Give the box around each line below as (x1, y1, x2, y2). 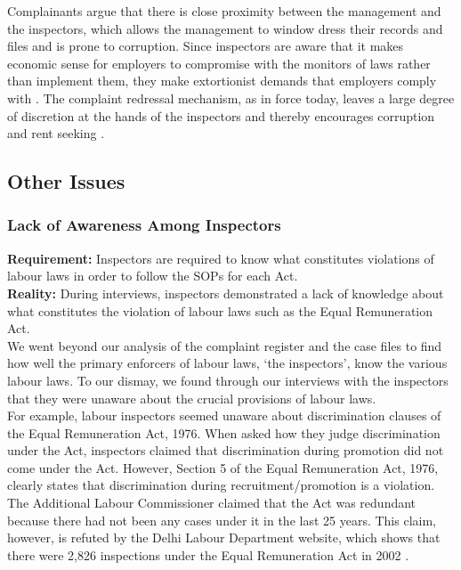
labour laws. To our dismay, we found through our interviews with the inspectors (7, 370, 449, 389)
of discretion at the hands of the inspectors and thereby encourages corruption (7, 106, 435, 125)
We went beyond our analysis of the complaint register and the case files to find (7, 336, 442, 354)
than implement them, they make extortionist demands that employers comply (7, 71, 437, 90)
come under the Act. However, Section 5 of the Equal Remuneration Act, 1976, (7, 458, 439, 476)
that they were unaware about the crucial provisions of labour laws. (7, 388, 376, 407)
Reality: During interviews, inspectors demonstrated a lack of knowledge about (7, 283, 444, 302)
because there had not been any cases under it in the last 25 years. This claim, (7, 510, 436, 529)
